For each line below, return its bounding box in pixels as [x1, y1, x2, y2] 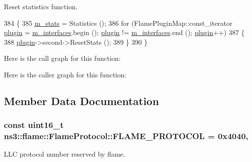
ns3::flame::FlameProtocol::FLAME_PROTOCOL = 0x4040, [4, 130, 249, 142]
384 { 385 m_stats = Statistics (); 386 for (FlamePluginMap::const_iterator [4, 18, 233, 28]
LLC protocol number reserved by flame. [4, 149, 125, 159]
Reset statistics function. [4, 1, 78, 11]
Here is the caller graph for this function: [4, 69, 127, 79]
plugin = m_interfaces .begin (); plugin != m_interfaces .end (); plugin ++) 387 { [4, 27, 245, 37]
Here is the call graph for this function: [4, 53, 121, 63]
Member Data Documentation [4, 93, 159, 108]
